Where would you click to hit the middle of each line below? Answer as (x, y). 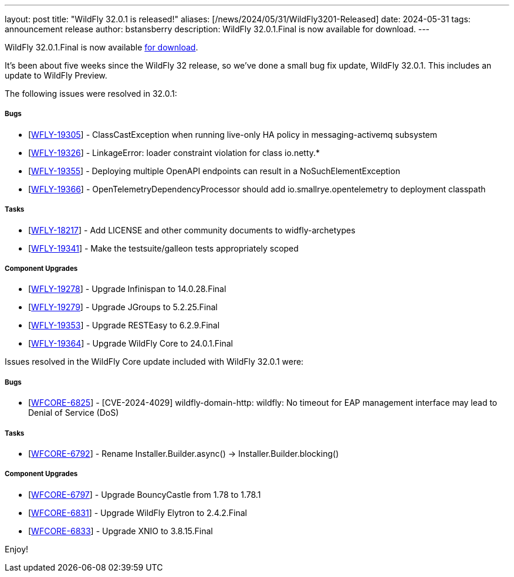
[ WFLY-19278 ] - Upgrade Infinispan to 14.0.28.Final (127, 289)
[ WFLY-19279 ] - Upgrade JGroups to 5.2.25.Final (123, 307)
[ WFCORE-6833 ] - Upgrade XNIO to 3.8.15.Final (121, 531)
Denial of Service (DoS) (74, 413)
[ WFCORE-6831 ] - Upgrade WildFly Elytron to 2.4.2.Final (138, 512)
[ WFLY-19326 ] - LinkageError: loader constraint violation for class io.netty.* (174, 152)
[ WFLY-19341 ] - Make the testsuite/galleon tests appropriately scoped (163, 248)
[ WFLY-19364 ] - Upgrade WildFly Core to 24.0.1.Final (131, 344)
